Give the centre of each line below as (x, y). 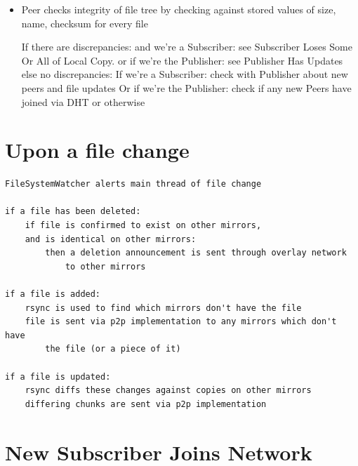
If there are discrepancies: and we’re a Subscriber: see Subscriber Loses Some (187, 47)
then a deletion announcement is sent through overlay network (196, 253)
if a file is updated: (58, 377)
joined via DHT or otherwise (83, 101)
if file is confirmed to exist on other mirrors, (143, 226)
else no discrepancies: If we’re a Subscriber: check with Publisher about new (185, 74)
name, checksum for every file (85, 23)
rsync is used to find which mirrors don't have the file (163, 308)
